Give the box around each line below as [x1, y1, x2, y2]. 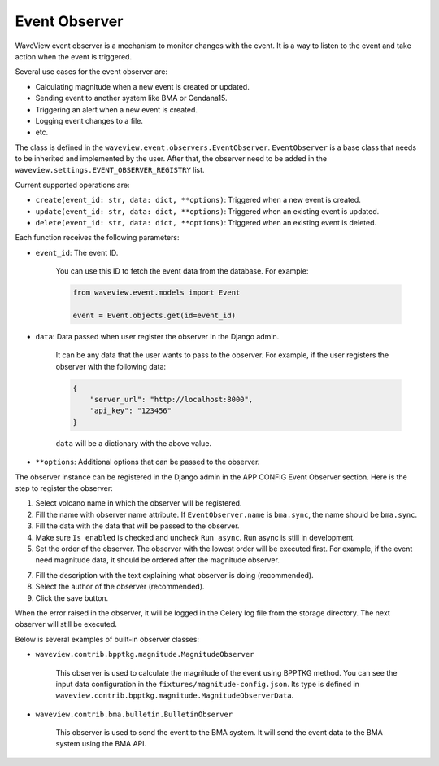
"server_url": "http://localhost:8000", [89, 395, 254, 405]
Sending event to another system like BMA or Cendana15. [35, 94, 228, 103]
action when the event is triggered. [15, 51, 133, 61]
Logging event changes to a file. [35, 116, 144, 125]
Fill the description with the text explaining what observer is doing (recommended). [35, 570, 314, 580]
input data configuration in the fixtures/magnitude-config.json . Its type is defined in [55, 679, 359, 689]
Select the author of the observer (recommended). [35, 582, 205, 592]
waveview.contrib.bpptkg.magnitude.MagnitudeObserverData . [55, 690, 294, 700]
